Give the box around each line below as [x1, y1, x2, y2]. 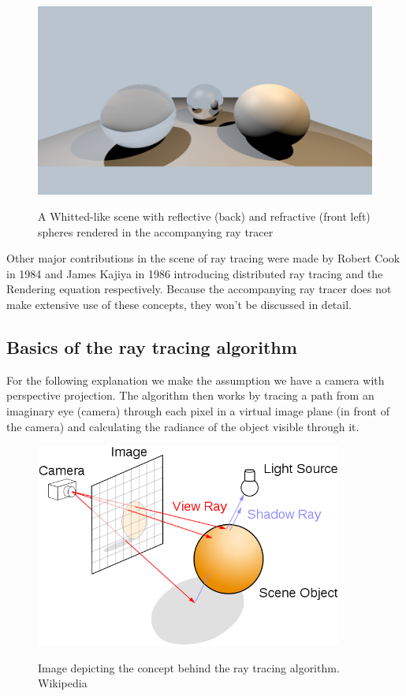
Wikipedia [38, 675, 88, 691]
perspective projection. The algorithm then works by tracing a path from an [6, 387, 374, 404]
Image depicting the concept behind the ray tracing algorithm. [38, 659, 340, 676]
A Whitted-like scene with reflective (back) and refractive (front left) [38, 208, 371, 225]
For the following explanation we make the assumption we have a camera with [6, 371, 385, 388]
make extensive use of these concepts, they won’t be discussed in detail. [6, 296, 352, 313]
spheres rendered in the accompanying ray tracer [38, 223, 274, 240]
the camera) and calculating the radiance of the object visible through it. [6, 418, 359, 434]
